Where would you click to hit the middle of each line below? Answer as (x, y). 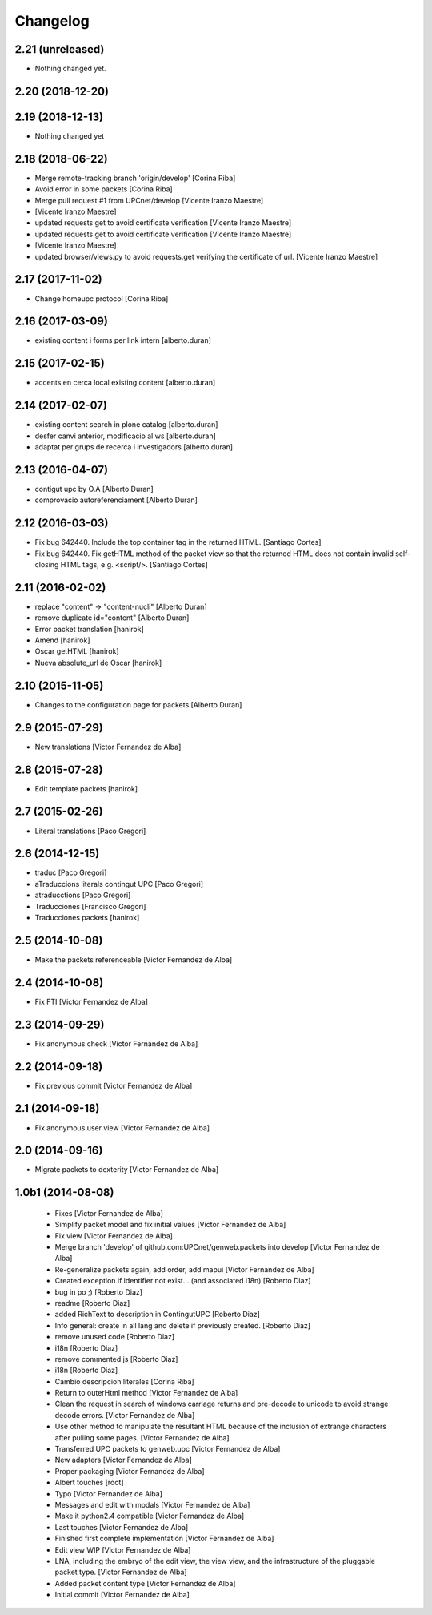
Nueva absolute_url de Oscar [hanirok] (98, 663)
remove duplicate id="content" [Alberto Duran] (112, 618)
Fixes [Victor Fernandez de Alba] (109, 1213)
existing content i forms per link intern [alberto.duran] (123, 340)
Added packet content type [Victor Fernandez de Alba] (145, 1583)
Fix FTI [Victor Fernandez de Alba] (91, 1001)
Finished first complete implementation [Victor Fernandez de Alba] (164, 1539)
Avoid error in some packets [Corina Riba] (104, 189)
